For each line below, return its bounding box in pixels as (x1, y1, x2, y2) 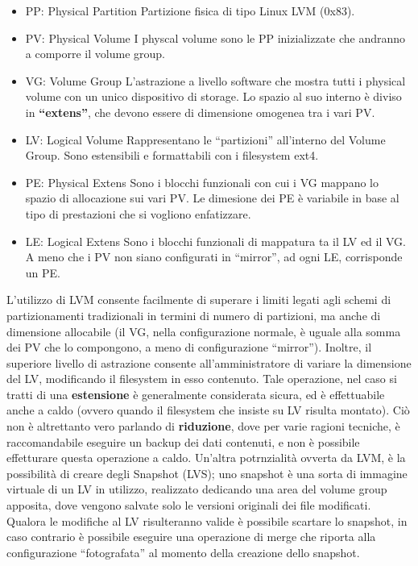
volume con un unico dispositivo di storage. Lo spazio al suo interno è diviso (25, 88, 402, 105)
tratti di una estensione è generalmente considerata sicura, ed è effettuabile (6, 385, 385, 402)
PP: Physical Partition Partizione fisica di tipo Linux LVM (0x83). (25, 2, 355, 19)
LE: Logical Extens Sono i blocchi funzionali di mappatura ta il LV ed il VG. (25, 232, 406, 249)
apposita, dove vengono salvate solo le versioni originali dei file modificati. (6, 497, 371, 514)
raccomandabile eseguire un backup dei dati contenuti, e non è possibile (6, 433, 360, 450)
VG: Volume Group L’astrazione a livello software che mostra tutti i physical (25, 72, 406, 89)
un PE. (25, 264, 60, 281)
